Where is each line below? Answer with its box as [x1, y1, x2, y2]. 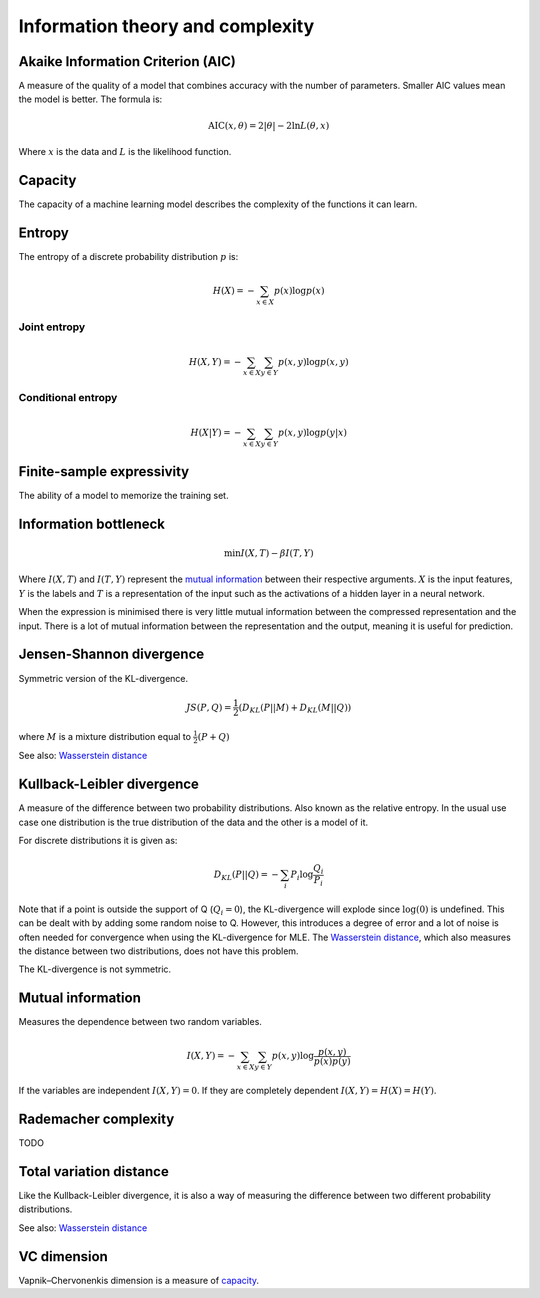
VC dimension [18, 1248, 109, 1265]
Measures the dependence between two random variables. [18, 1016, 262, 1028]
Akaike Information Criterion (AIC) [18, 53, 237, 70]
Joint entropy [18, 320, 86, 334]
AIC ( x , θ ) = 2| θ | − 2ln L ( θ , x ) [208, 120, 330, 131]
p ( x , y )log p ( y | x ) [277, 427, 348, 439]
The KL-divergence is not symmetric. [18, 963, 172, 975]
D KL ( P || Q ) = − [213, 869, 279, 882]
